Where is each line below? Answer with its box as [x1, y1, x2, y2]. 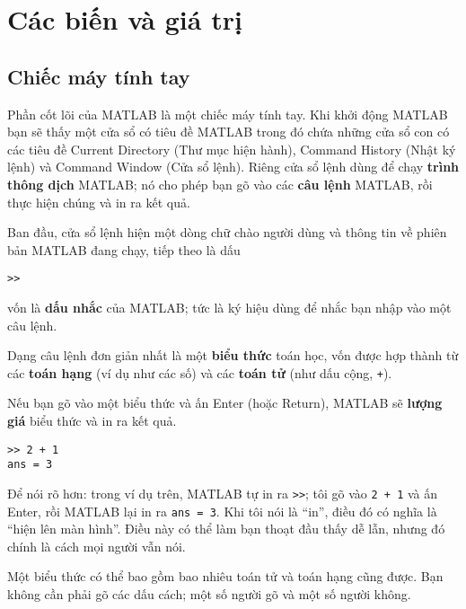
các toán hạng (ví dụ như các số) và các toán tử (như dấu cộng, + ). [7, 363, 392, 382]
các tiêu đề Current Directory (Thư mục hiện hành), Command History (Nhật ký [7, 139, 456, 158]
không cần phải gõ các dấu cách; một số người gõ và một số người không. [7, 585, 411, 604]
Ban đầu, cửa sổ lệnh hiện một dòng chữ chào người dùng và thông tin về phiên [7, 223, 447, 242]
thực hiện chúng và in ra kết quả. [7, 192, 190, 211]
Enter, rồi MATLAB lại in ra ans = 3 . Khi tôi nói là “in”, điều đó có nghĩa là [7, 501, 437, 520]
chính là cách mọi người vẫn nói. [7, 536, 186, 555]
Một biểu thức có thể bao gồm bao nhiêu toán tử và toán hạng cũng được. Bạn [7, 567, 444, 586]
